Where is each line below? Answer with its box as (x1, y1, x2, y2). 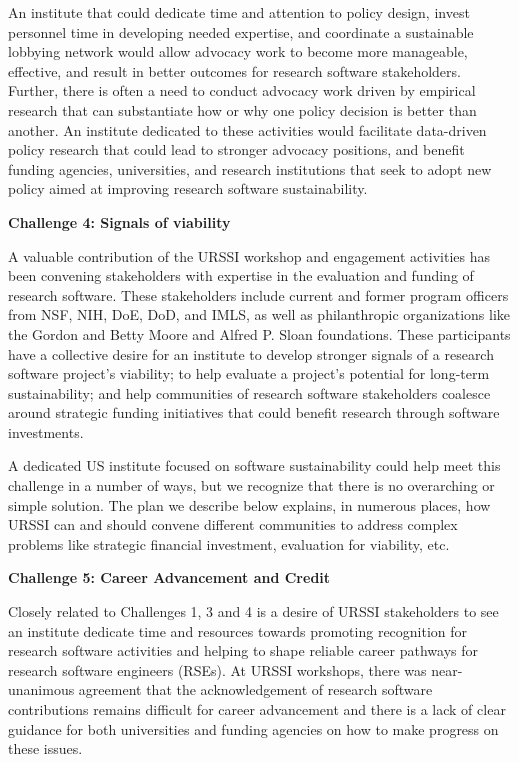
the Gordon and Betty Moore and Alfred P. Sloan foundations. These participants (8, 323, 511, 344)
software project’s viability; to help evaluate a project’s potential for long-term (8, 363, 490, 384)
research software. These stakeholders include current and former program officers (8, 284, 509, 305)
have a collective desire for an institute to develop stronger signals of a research (8, 343, 494, 364)
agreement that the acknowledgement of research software (78, 679, 433, 700)
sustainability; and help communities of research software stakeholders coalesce (8, 382, 491, 403)
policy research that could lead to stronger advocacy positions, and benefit (8, 139, 465, 160)
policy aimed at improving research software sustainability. (8, 178, 368, 199)
